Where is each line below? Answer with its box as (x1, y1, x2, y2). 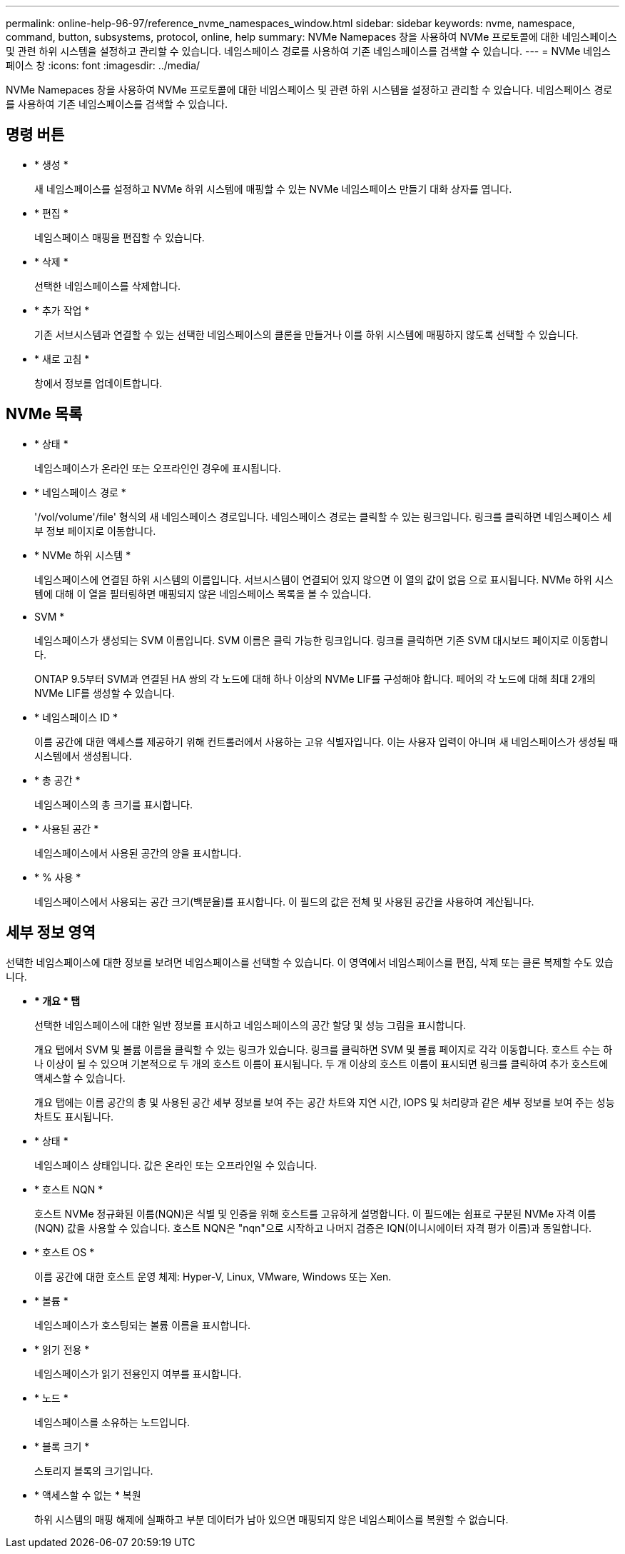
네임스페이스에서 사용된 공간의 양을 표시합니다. (34, 846, 242, 859)
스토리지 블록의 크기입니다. (34, 1464, 153, 1477)
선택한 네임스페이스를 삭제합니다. (34, 279, 181, 292)
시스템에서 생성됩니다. (34, 749, 132, 762)
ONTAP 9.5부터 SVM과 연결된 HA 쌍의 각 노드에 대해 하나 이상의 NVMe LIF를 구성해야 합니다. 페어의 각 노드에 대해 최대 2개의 (34, 672, 596, 685)
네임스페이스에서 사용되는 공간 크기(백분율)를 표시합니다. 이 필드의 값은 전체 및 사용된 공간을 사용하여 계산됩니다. (34, 895, 534, 908)
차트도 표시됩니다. (34, 1110, 114, 1123)
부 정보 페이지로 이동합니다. (34, 524, 156, 537)
